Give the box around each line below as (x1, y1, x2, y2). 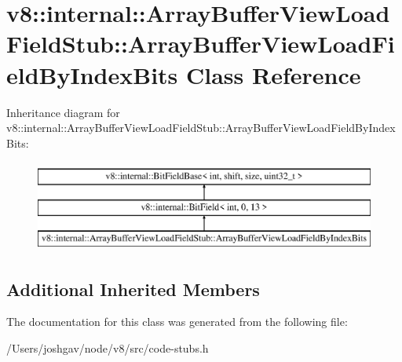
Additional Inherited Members (6, 276, 260, 301)
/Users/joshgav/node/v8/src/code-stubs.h (6, 340, 209, 357)
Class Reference (186, 58, 361, 90)
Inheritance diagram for (6, 104, 120, 120)
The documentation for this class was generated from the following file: (6, 313, 348, 330)
